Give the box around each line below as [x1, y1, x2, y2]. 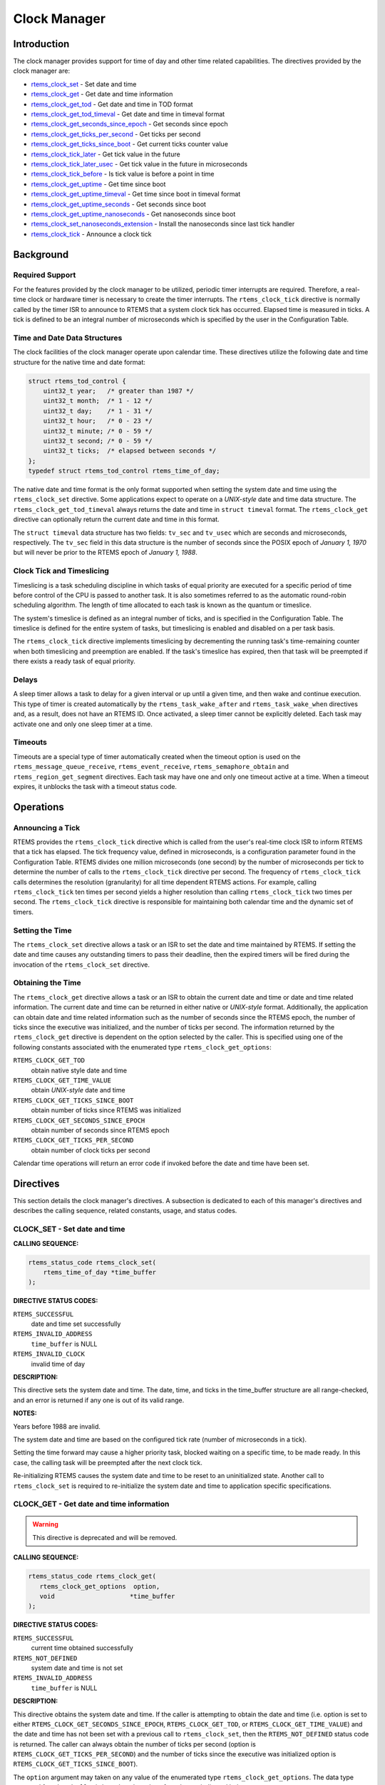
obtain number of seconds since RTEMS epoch [31, 1125, 170, 1135]
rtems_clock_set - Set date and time [31, 79, 137, 89]
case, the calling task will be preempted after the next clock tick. [13, 1458, 203, 1467]
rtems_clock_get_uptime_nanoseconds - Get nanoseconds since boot [31, 209, 236, 218]
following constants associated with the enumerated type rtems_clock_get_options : [13, 1042, 272, 1051]
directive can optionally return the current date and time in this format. [13, 515, 220, 524]
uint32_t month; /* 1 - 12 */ [43, 397, 153, 405]
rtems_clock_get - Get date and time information [31, 90, 173, 99]
